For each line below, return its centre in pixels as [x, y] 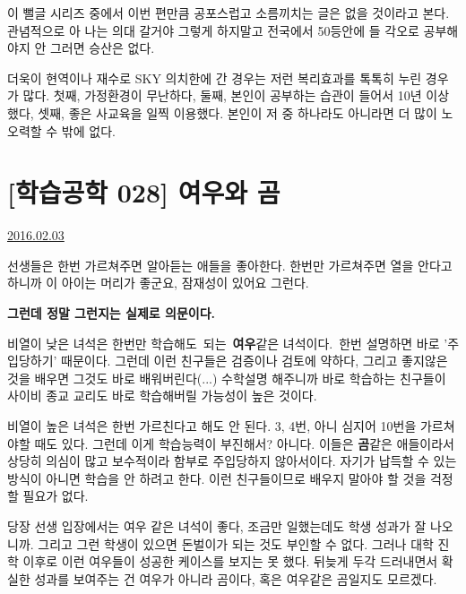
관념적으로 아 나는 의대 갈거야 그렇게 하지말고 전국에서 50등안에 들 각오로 [213, 30]
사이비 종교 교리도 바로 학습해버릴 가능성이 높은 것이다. [162, 396]
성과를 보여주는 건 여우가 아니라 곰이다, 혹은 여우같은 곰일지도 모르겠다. [236, 578]
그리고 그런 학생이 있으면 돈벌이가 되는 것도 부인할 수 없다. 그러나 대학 [236, 543]
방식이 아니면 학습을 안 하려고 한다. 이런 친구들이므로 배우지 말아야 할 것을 [217, 478]
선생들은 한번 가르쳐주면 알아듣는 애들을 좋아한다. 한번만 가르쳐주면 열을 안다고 [230, 265]
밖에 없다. [88, 130]
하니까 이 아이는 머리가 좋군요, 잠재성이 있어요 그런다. [158, 283]
